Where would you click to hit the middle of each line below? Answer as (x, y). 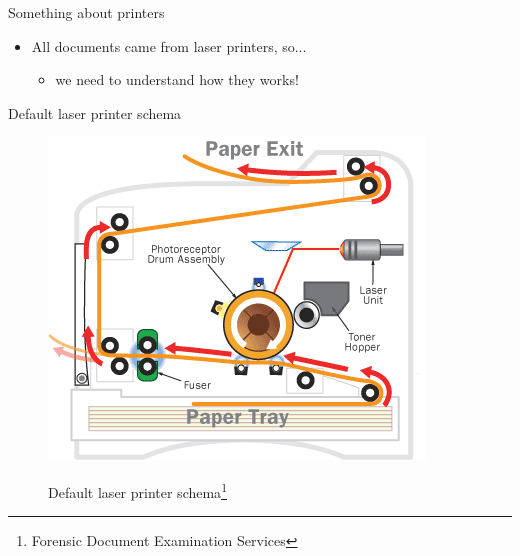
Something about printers (86, 12)
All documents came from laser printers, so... (169, 45)
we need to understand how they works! (177, 79)
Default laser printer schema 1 (137, 490)
